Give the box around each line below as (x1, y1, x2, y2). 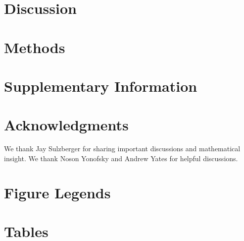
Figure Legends (4, 182, 111, 202)
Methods (4, 37, 65, 57)
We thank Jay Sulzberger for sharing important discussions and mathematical (4, 143, 241, 154)
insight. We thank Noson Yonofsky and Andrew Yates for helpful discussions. (4, 153, 238, 163)
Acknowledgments (4, 115, 129, 135)
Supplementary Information (4, 75, 197, 96)
